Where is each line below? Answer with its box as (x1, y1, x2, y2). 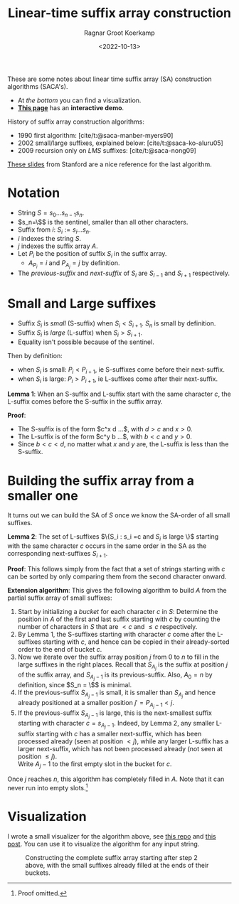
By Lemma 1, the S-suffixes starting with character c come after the (17, 630, 216, 638)
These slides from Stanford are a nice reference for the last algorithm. (7, 160, 212, 168)
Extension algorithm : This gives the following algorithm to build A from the (7, 586, 227, 594)
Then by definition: (7, 351, 63, 360)
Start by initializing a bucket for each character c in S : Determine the (17, 607, 218, 615)
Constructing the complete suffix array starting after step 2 (25, 853, 198, 861)
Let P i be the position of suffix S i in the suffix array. (17, 249, 167, 260)
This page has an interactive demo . (17, 103, 124, 112)
